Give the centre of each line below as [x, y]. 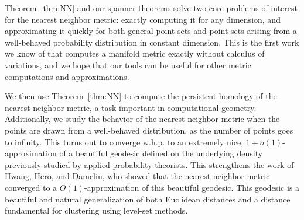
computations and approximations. [67, 76]
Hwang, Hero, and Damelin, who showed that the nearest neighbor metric [137, 176]
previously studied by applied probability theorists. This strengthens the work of [149, 164]
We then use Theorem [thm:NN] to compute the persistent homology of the [141, 96]
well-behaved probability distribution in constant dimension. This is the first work [152, 42]
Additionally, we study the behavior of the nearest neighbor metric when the [142, 119]
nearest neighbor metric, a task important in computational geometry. [131, 107]
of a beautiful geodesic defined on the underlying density [161, 153]
